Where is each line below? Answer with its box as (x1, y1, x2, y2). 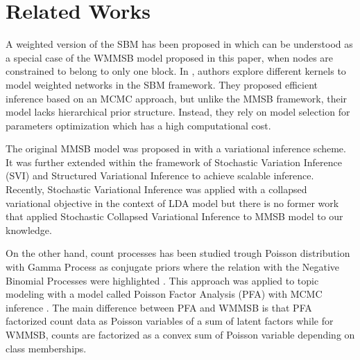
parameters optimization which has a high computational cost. (6, 118, 271, 132)
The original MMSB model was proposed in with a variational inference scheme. (6, 141, 346, 156)
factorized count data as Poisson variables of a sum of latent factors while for (6, 314, 334, 328)
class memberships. (6, 341, 87, 355)
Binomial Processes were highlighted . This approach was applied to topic (6, 273, 319, 287)
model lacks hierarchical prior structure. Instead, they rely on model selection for (6, 105, 350, 119)
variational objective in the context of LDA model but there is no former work (6, 195, 339, 210)
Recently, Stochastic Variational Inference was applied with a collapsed (6, 182, 307, 197)
